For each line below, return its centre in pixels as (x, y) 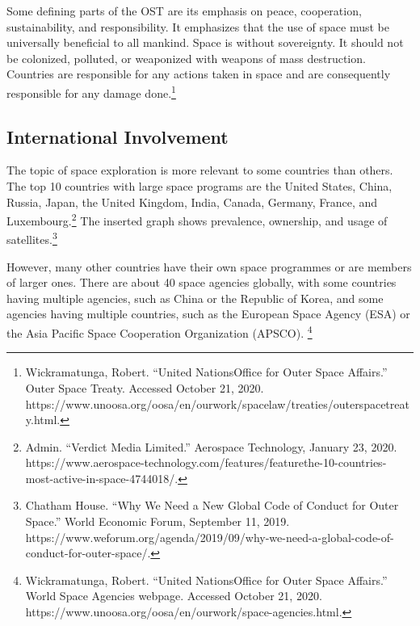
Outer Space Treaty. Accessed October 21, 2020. (145, 387)
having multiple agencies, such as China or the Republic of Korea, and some (195, 298)
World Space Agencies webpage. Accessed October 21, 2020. (174, 596)
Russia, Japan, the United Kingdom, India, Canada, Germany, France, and (192, 202)
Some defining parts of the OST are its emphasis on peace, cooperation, (184, 11)
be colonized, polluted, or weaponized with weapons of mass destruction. (186, 58)
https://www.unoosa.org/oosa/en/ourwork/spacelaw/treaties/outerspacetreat (217, 403)
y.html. (43, 420)
